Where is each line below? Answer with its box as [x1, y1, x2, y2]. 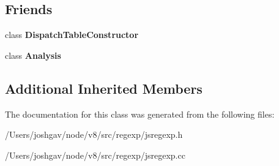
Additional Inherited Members [5, 78, 203, 97]
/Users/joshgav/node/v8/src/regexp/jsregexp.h [5, 128, 183, 141]
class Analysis [5, 48, 61, 61]
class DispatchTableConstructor [5, 28, 139, 41]
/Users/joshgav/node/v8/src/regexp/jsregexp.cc [5, 148, 185, 161]
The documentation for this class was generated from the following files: [5, 107, 275, 120]
